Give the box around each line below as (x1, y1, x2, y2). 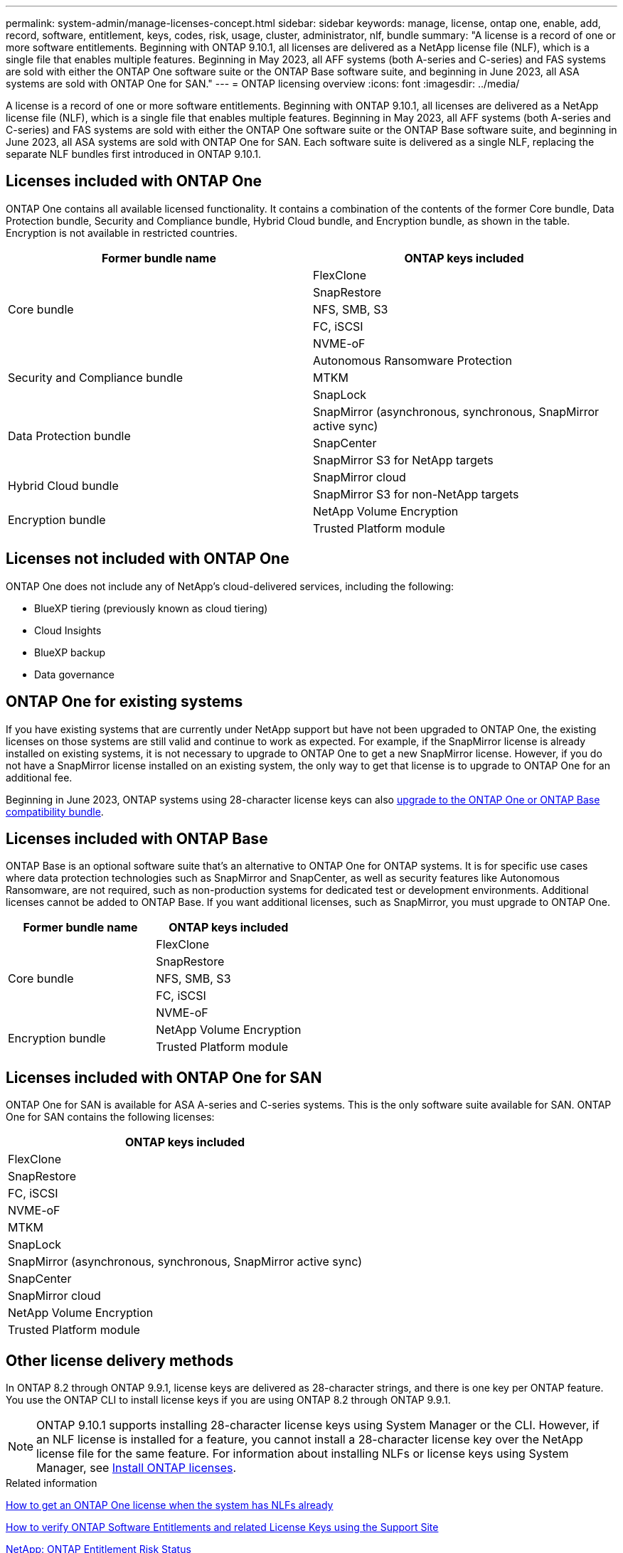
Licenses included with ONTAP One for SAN (6, 1068, 322, 1087)
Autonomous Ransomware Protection (313, 353, 512, 368)
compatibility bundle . (6, 805, 104, 818)
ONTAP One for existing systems (6, 693, 243, 711)
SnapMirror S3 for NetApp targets (313, 452, 494, 467)
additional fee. (6, 771, 73, 784)
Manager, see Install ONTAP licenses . (36, 1461, 237, 1475)
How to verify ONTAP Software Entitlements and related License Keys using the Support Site (6, 1521, 439, 1534)
